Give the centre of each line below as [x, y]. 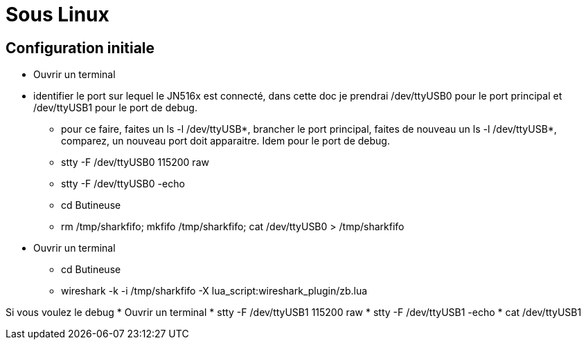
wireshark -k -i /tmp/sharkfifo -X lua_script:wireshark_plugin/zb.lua [214, 291]
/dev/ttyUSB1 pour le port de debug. [115, 108]
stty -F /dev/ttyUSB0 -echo [123, 184]
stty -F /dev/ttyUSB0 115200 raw [135, 162]
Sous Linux [57, 15]
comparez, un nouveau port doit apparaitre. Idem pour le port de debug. [225, 141]
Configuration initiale [80, 48]
